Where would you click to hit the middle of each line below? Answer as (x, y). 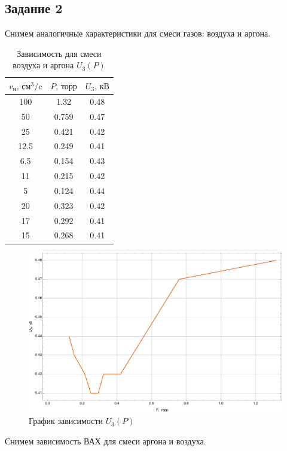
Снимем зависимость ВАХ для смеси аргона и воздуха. (106, 441)
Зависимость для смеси (59, 53)
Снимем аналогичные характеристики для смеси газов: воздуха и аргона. (138, 33)
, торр (66, 87)
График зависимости (66, 421)
